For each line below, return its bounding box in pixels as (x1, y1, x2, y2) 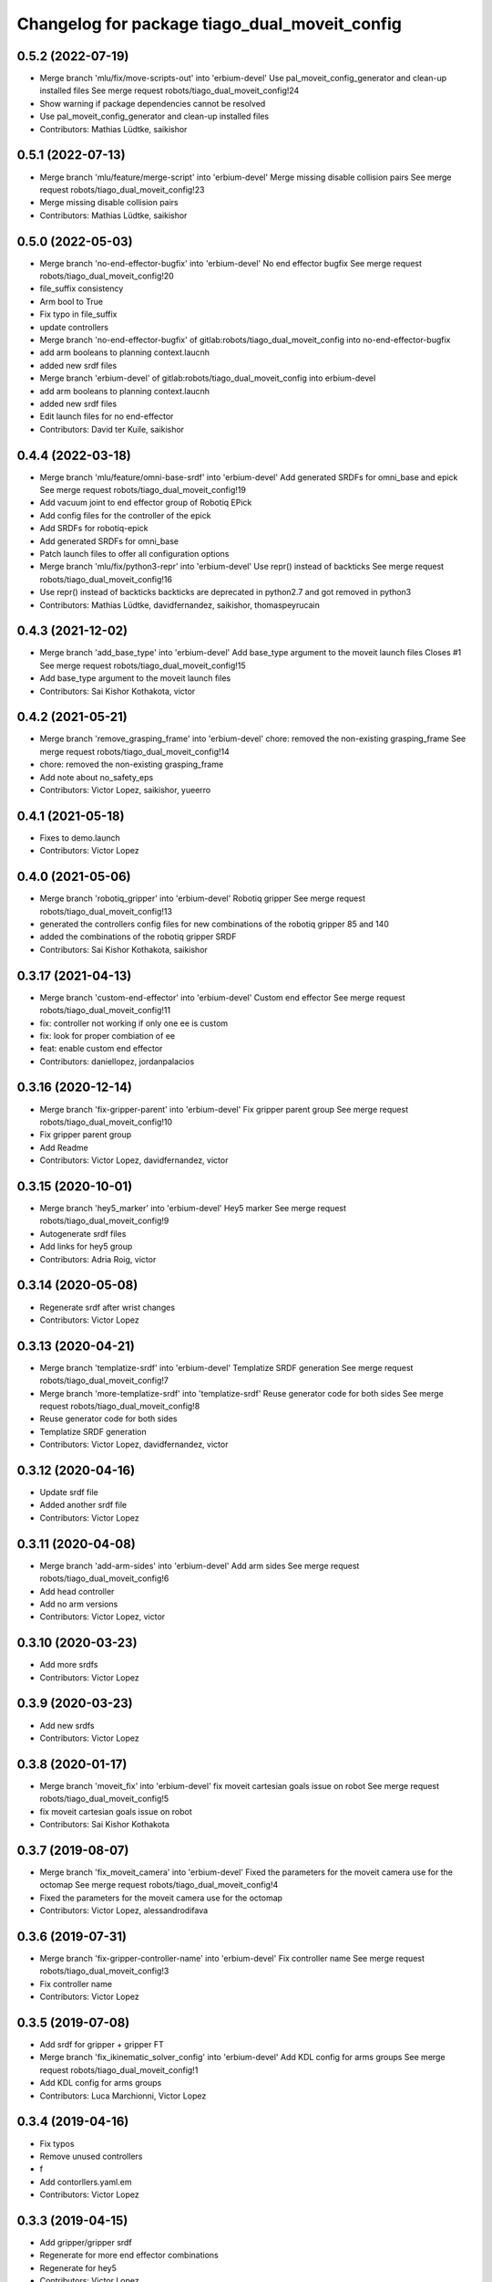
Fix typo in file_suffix (39, 309, 118, 319)
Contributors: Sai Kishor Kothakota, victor (39, 686, 196, 696)
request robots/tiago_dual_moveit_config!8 (39, 1400, 200, 1411)
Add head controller (39, 1586, 115, 1596)
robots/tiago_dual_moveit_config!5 (39, 1794, 169, 1805)
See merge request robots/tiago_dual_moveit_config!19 (39, 484, 246, 495)
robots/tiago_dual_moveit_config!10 (39, 1116, 173, 1127)
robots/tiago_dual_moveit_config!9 (39, 1215, 169, 1227)
